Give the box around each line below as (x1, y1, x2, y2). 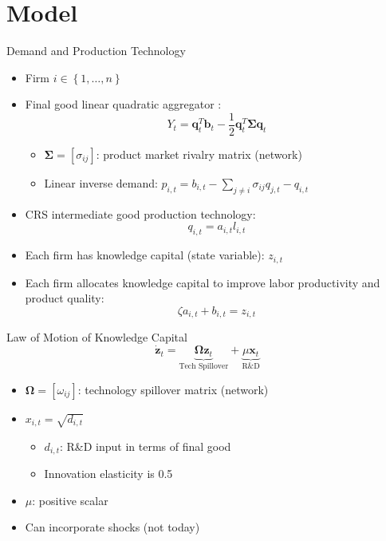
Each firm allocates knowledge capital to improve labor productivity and (25, 274, 380, 290)
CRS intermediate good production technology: (25, 205, 256, 222)
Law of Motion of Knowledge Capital (6, 329, 187, 346)
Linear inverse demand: (44, 174, 158, 191)
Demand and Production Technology (6, 42, 186, 59)
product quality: (25, 290, 104, 306)
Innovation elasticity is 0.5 (44, 465, 173, 482)
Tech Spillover (179, 362, 229, 371)
